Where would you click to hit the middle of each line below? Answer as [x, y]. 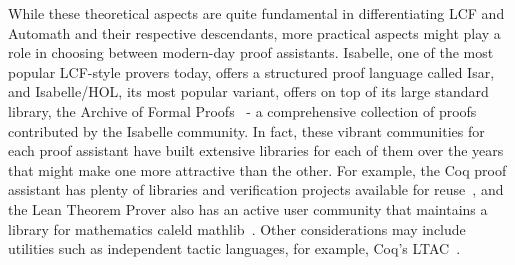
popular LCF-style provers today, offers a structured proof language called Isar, [251, 71]
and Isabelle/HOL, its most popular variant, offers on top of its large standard [248, 91]
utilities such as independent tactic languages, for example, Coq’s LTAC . [234, 248]
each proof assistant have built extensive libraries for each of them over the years [256, 150]
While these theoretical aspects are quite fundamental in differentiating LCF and [256, 13]
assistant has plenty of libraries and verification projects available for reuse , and [256, 189]
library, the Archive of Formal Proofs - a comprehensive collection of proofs [242, 110]
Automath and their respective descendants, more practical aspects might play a [254, 32]
